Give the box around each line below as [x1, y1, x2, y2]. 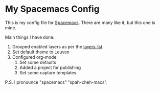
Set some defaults [19, 59, 56, 65]
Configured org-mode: [12, 54, 58, 60]
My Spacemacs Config [5, 3, 100, 15]
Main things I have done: [5, 34, 55, 40]
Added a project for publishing [19, 65, 81, 70]
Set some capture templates [19, 69, 77, 75]
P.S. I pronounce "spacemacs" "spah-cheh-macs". [5, 79, 108, 85]
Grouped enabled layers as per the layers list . [12, 44, 104, 49]
